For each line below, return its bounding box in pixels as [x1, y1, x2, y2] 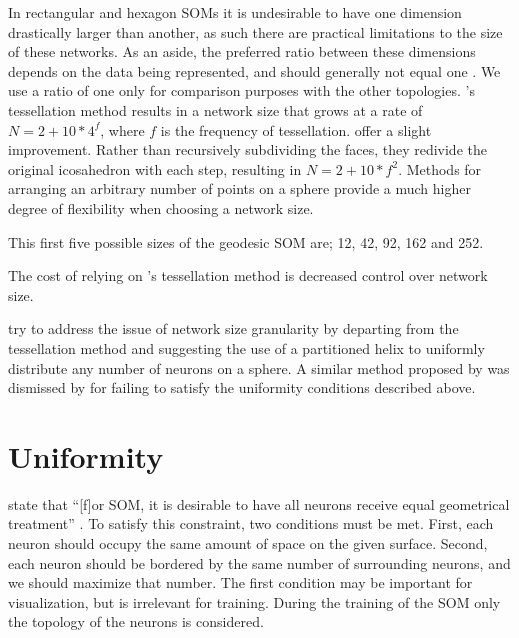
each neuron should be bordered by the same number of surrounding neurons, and [8, 552, 511, 573]
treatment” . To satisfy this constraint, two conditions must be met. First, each [8, 513, 494, 534]
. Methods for [398, 158, 482, 179]
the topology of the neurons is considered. [8, 611, 264, 632]
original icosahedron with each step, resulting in [8, 158, 302, 179]
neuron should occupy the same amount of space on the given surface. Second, [8, 533, 488, 553]
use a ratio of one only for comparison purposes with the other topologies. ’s [8, 80, 475, 101]
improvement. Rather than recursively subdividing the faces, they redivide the [8, 139, 487, 160]
